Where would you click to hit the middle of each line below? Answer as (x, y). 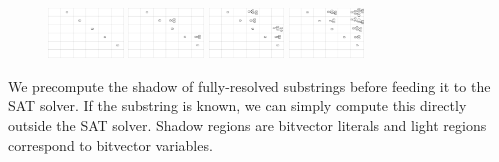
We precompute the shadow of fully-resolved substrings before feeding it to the (249, 85)
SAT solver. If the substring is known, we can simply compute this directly (237, 105)
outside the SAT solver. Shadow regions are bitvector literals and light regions (247, 124)
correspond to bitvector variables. (110, 144)
